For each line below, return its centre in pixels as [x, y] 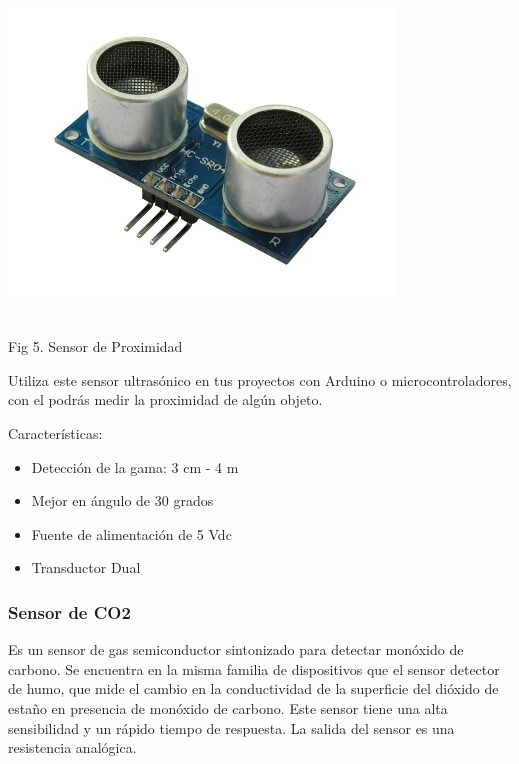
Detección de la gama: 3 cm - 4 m [135, 466]
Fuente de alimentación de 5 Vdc [131, 533]
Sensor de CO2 [69, 611]
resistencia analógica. [72, 747]
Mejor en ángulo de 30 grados [122, 500]
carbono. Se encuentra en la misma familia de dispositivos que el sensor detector [254, 668]
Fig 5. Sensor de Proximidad [95, 346]
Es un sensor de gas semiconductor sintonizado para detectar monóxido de [236, 649]
